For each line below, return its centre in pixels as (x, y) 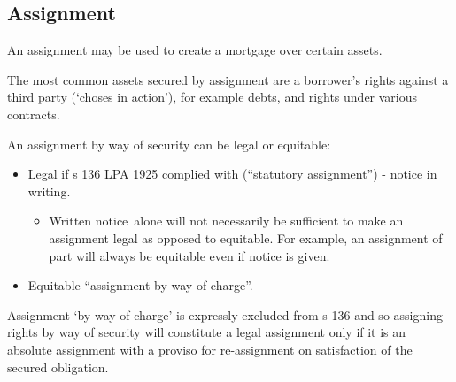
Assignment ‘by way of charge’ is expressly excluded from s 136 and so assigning (225, 314)
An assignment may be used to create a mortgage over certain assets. (195, 50)
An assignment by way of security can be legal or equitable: (169, 144)
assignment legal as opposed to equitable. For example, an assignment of (246, 237)
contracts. (34, 114)
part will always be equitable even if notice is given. (189, 255)
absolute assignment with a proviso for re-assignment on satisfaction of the (210, 349)
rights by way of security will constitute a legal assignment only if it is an (207, 332)
